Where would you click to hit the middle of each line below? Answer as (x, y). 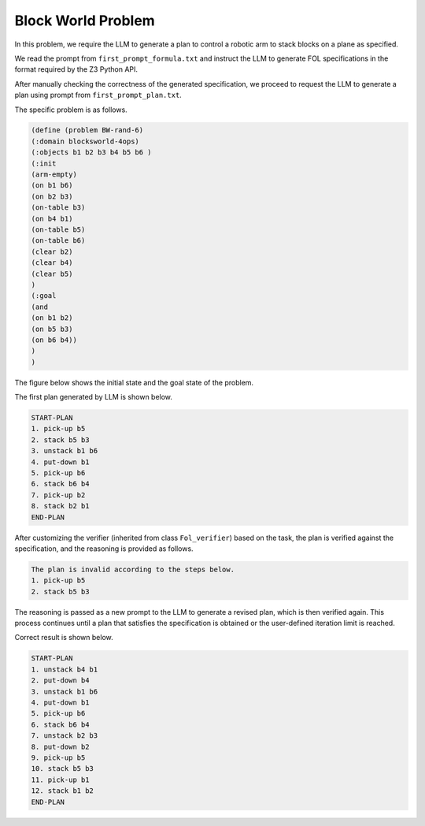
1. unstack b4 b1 (65, 669)
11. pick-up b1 (60, 779)
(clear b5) (52, 273)
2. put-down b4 (60, 681)
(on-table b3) (58, 208)
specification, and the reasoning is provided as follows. (104, 549)
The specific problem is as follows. (71, 110)
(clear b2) (52, 251)
